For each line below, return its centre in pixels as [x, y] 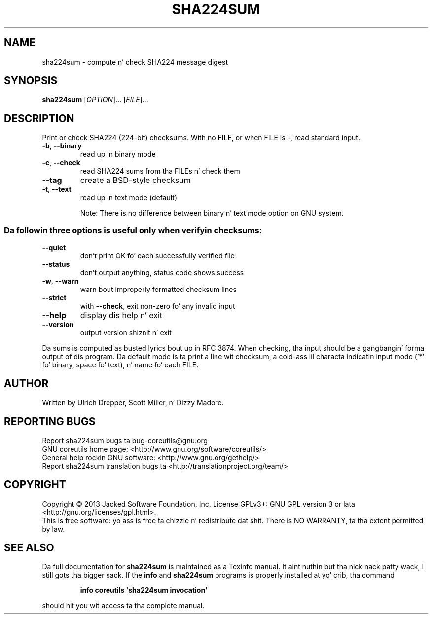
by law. [54, 529]
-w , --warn [60, 281]
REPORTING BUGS [50, 422]
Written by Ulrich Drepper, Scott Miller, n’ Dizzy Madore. [133, 402]
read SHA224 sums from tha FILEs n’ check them [160, 171]
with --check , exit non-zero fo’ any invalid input [158, 306]
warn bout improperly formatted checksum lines [158, 290]
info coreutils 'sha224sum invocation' [144, 590]
